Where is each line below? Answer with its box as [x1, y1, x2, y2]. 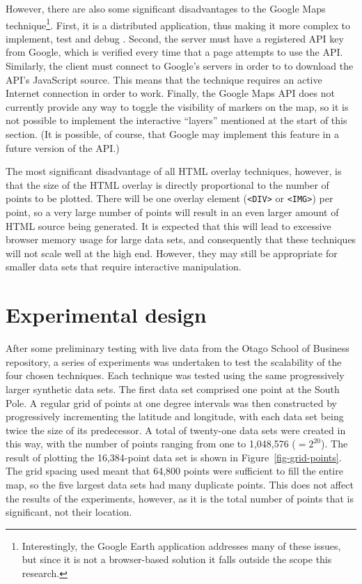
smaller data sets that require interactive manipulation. [6, 259, 242, 274]
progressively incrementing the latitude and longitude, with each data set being [6, 409, 344, 424]
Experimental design [6, 300, 207, 329]
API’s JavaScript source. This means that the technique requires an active [6, 72, 322, 86]
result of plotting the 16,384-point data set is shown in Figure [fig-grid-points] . [6, 449, 342, 464]
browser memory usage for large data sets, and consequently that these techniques [6, 232, 356, 247]
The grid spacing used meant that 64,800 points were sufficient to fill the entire [6, 463, 343, 478]
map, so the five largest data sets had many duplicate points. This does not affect [6, 477, 354, 492]
